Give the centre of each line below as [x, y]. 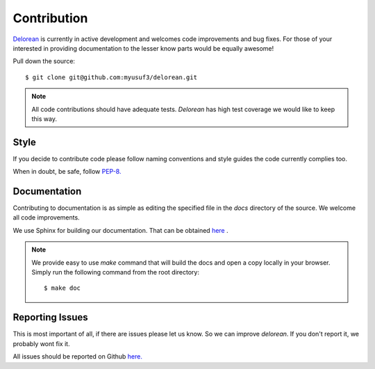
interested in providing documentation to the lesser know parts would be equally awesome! [143, 48]
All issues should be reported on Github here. [77, 356]
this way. [44, 119]
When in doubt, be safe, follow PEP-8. [67, 172]
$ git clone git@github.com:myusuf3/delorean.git [111, 77]
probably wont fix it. [41, 343]
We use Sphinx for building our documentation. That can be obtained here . [120, 230]
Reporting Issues [50, 317]
